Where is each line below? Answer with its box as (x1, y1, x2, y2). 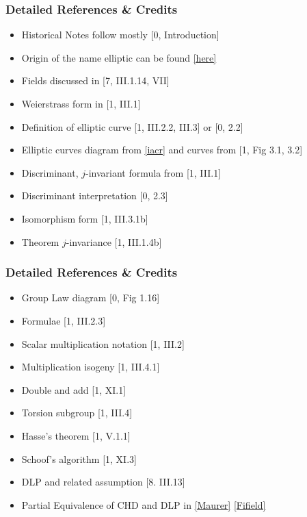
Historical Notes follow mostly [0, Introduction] (21, 27, 219, 42)
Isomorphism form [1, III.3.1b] (21, 211, 148, 225)
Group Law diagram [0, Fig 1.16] (21, 290, 160, 305)
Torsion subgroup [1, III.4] (21, 405, 133, 420)
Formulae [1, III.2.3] (21, 313, 106, 327)
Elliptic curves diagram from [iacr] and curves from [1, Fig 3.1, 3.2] (21, 142, 303, 157)
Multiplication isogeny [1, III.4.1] (21, 360, 160, 374)
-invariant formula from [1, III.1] (85, 165, 222, 179)
